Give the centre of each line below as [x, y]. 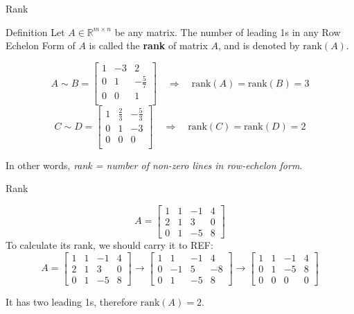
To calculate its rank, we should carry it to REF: [109, 245]
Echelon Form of [41, 45]
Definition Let [35, 32]
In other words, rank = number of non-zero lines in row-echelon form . [154, 165]
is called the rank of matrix [148, 45]
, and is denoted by [259, 45]
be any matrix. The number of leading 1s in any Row [228, 32]
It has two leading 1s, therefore [71, 301]
